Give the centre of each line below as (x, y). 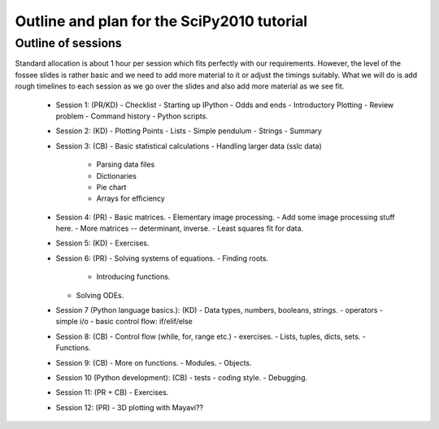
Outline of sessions (68, 43)
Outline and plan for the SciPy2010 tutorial (161, 21)
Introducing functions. (133, 277)
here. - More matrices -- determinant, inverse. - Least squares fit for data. (180, 228)
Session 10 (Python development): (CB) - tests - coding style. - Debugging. (182, 377)
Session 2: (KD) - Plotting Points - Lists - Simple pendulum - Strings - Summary (189, 131)
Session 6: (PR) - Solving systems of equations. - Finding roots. (162, 258)
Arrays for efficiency (131, 198)
